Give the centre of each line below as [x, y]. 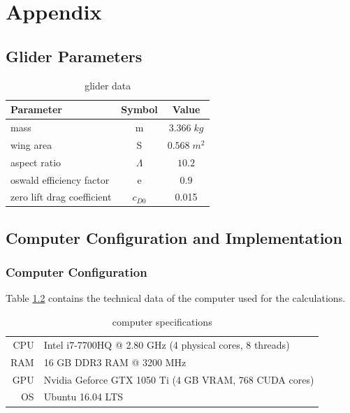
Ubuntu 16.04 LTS [83, 397]
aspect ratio [36, 162]
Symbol [139, 109]
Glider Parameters [74, 56]
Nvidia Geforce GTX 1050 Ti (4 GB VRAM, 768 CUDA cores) [179, 379]
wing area [31, 144]
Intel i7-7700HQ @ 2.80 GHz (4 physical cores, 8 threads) [167, 344]
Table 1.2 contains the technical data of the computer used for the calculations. [176, 298]
